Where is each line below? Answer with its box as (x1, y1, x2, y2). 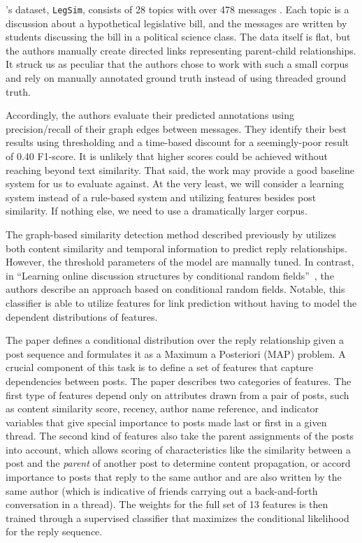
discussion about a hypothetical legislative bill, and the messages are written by (6, 15, 347, 30)
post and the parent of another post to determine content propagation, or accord (6, 456, 351, 470)
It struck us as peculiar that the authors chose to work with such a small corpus (6, 57, 349, 71)
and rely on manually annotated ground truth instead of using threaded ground (6, 71, 347, 85)
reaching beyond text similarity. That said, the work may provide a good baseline (6, 162, 354, 177)
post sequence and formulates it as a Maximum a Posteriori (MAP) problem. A (6, 346, 346, 361)
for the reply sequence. (6, 524, 103, 539)
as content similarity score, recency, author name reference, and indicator (6, 401, 319, 416)
